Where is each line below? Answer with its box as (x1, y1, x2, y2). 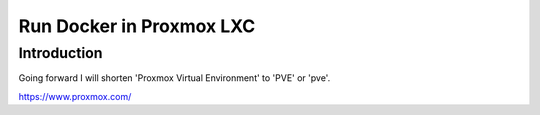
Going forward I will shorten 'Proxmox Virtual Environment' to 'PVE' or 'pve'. (18, 72, 331, 84)
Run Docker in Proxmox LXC (18, 15, 256, 37)
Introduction (18, 44, 103, 62)
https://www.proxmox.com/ (18, 90, 132, 102)
